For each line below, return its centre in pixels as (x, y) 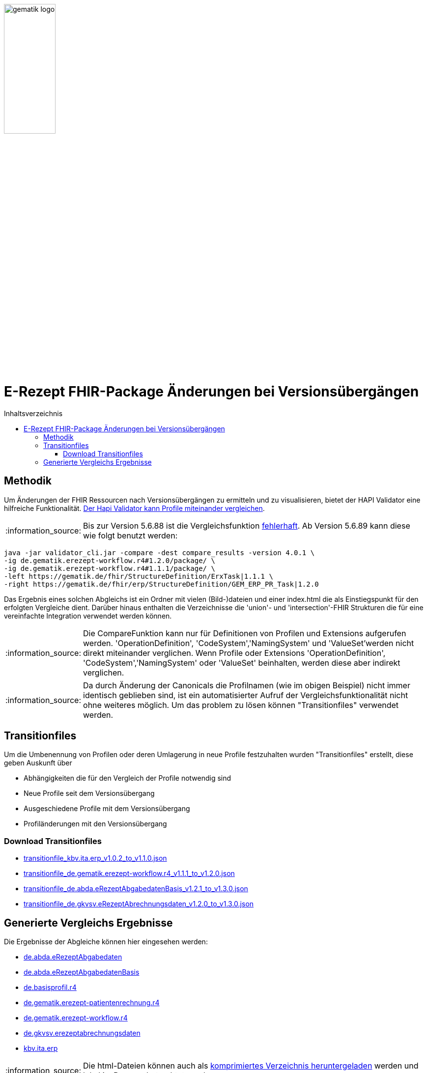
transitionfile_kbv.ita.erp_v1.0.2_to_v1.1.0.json (95, 858)
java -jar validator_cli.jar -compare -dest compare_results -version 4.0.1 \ (159, 552)
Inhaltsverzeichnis (33, 413)
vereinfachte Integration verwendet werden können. (88, 616)
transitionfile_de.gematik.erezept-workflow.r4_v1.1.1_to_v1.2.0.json (129, 874)
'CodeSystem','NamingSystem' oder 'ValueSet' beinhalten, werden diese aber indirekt (242, 663)
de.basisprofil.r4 (50, 987)
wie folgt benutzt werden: (130, 535)
